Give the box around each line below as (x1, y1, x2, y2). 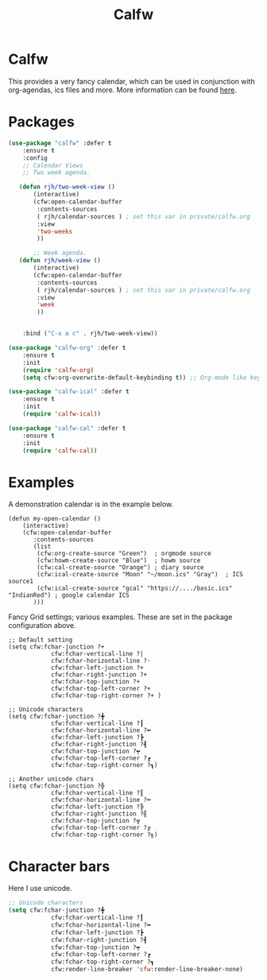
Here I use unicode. (8, 884, 73, 893)
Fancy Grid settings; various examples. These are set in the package (8, 612, 233, 622)
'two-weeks (37, 227, 73, 235)
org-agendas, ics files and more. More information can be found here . (8, 85, 237, 95)
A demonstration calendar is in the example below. (8, 499, 174, 509)
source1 (8, 578, 34, 586)
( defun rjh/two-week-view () (18, 183, 115, 192)
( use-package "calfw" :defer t (8, 139, 112, 147)
